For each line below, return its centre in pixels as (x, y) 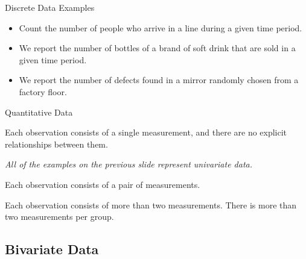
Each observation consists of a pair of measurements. (103, 184)
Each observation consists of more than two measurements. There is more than (151, 204)
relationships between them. (56, 144)
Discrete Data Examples (50, 7)
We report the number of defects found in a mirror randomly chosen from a (159, 80)
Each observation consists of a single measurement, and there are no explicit (146, 132)
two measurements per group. (59, 217)
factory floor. (43, 91)
